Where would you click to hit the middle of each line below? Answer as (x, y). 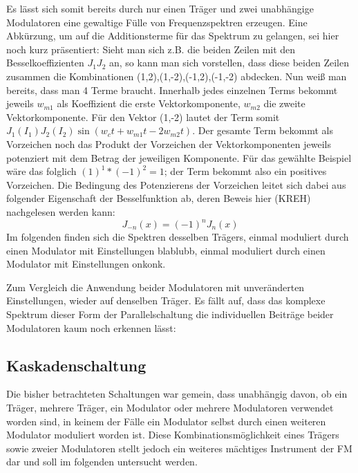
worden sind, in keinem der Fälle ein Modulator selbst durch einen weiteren (166, 421)
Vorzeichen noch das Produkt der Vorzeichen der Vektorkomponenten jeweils (169, 143)
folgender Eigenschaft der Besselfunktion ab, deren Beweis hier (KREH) (159, 198)
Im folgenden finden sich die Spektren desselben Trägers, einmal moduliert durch (178, 236)
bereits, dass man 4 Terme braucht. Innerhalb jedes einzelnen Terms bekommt (172, 90)
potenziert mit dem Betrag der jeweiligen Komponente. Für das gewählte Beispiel (179, 157)
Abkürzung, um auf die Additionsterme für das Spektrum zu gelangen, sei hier (173, 36)
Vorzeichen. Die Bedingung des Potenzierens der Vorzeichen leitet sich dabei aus (176, 184)
